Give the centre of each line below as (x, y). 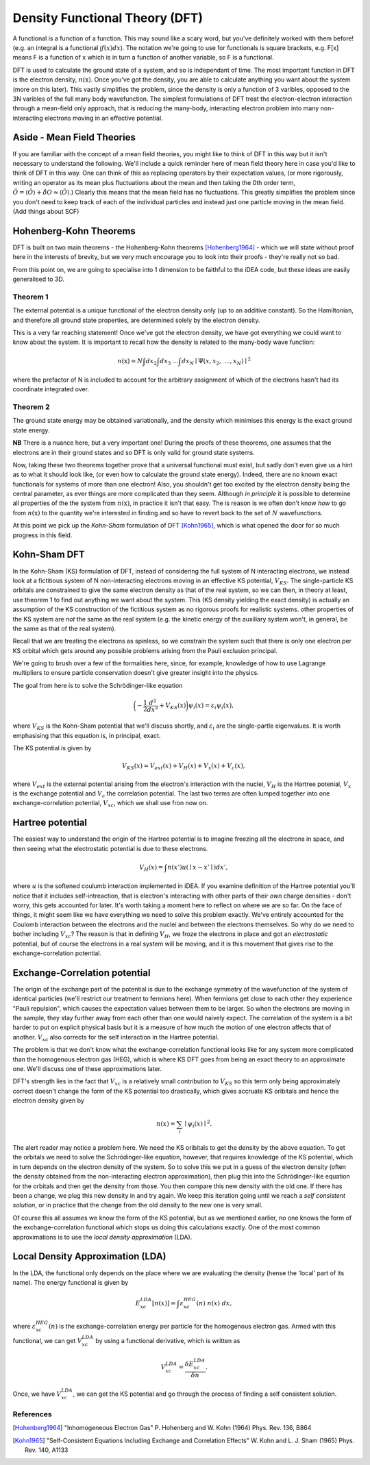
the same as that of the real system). (64, 628)
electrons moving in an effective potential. (104, 118)
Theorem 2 (31, 406)
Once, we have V (37, 1394)
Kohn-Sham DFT (49, 555)
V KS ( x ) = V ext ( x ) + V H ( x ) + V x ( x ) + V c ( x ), (184, 766)
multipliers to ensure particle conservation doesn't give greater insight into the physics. (136, 673)
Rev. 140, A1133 (47, 1450)
